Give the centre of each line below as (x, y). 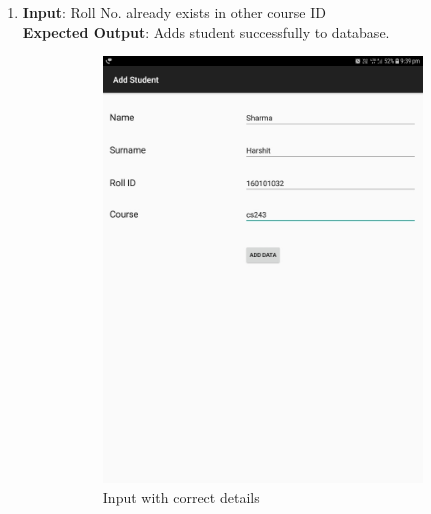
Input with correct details (181, 496)
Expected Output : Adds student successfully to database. (206, 31)
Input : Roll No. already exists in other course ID (174, 12)
